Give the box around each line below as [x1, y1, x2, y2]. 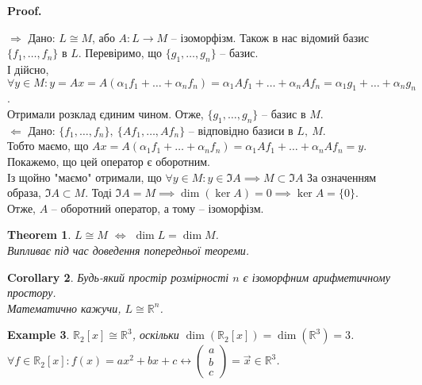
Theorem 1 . [7, 226, 71, 243]
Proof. [7, 2, 42, 18]
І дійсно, [7, 60, 49, 77]
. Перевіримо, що [78, 44, 163, 61]
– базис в [262, 105, 306, 121]
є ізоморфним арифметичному [243, 268, 390, 285]
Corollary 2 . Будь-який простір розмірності [7, 268, 229, 285]
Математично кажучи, [7, 299, 121, 316]
